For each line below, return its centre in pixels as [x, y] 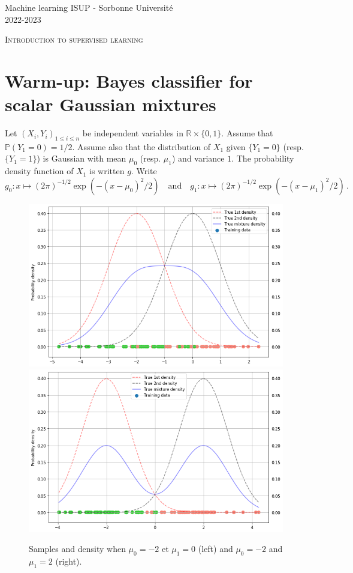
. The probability [263, 158]
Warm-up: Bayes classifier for [129, 80]
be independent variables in [133, 133]
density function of [39, 171]
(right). [69, 561]
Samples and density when [77, 549]
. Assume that [247, 133]
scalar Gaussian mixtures [111, 104]
